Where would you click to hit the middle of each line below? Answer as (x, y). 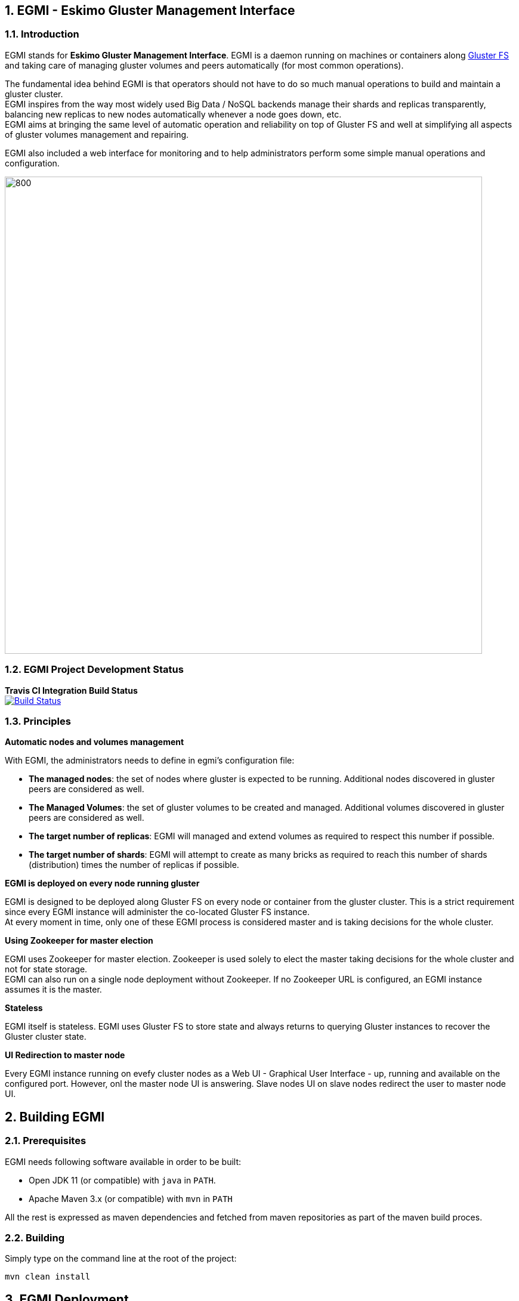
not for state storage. (46, 969)
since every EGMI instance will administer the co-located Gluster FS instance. (157, 912)
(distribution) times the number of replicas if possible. (134, 865)
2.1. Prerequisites (46, 1141)
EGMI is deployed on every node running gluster (102, 883)
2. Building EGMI (55, 1117)
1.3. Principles (38, 721)
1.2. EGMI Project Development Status (94, 670)
